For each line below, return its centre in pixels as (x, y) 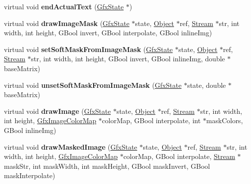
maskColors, (225, 120)
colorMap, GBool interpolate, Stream (179, 156)
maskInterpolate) (30, 175)
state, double (206, 85)
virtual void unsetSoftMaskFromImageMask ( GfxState (93, 85)
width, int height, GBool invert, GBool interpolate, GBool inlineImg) (108, 33)
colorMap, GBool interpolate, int (151, 120)
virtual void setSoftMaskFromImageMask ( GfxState (88, 49)
